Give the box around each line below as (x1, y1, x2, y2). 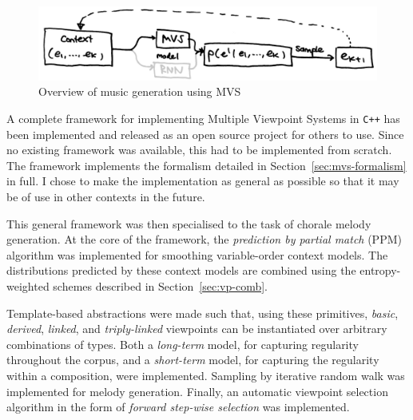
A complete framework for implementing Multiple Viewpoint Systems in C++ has (6, 109, 400, 126)
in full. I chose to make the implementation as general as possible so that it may (6, 172, 399, 189)
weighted (6, 277, 50, 294)
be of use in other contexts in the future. (6, 188, 205, 204)
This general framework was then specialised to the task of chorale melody (6, 215, 371, 232)
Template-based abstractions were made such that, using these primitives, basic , (6, 304, 399, 321)
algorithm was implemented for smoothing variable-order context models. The (6, 246, 388, 263)
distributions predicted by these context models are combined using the (6, 262, 356, 279)
